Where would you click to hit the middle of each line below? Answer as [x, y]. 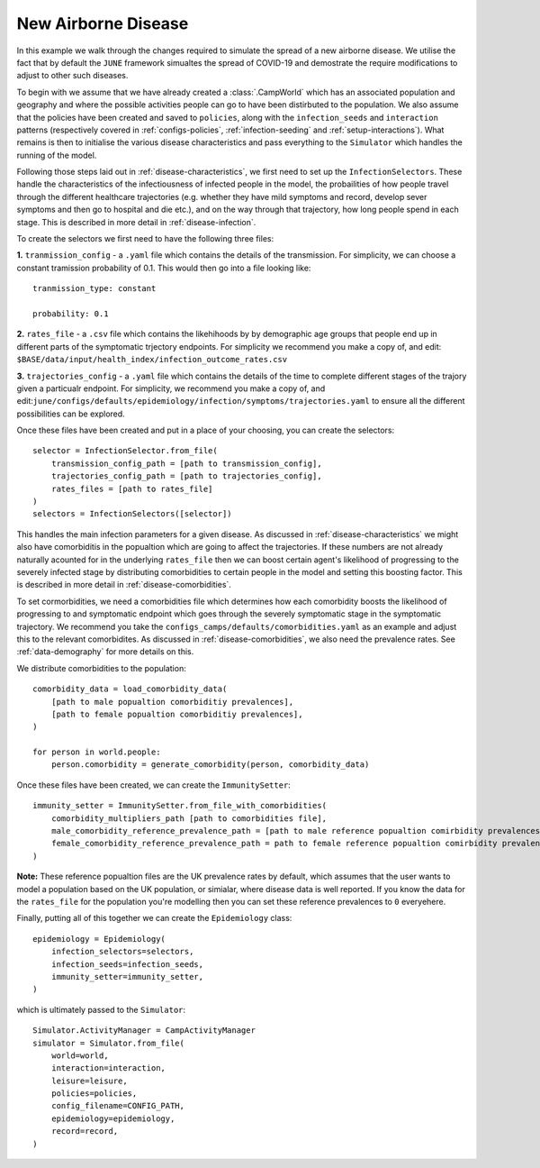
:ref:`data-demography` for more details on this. [105, 652]
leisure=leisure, [89, 1081]
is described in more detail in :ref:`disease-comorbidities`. [124, 585]
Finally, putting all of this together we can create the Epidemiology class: [154, 918]
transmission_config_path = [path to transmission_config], [187, 463]
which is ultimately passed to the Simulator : [101, 1009]
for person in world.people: [97, 752]
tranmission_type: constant [94, 289]
